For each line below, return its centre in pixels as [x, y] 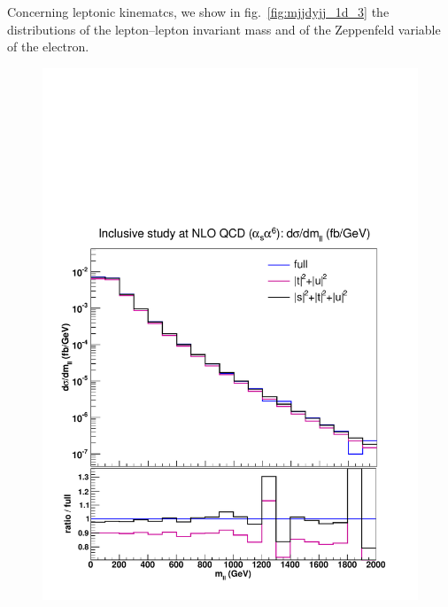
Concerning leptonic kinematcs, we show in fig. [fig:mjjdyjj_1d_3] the [198, 12]
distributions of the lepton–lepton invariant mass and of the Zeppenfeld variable [224, 29]
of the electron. [48, 47]
